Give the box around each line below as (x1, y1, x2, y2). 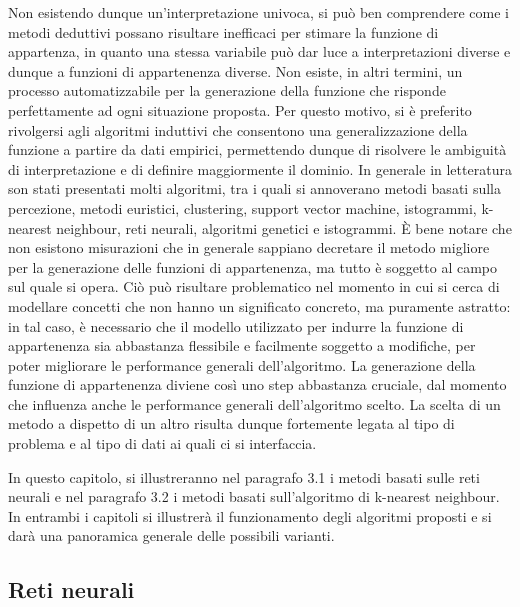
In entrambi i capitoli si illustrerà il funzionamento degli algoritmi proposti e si (8, 505, 492, 526)
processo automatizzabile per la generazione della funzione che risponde (8, 80, 446, 101)
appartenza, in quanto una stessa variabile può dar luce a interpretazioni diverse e (8, 41, 511, 62)
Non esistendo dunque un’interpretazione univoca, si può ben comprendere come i (8, 2, 509, 22)
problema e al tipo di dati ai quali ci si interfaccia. (8, 433, 317, 454)
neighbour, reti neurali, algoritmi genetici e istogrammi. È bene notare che (56, 217, 512, 238)
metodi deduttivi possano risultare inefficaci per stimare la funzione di (8, 21, 439, 42)
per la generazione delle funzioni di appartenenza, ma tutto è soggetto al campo (8, 256, 498, 277)
